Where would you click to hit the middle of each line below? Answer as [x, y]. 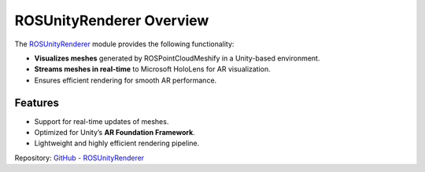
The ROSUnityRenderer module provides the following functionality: [124, 44]
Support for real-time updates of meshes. [102, 121]
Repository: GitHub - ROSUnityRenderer [79, 158]
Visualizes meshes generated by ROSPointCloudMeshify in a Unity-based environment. [177, 58]
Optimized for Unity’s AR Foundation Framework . [115, 133]
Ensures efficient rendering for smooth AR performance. [126, 80]
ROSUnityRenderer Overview [112, 20]
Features [37, 102]
